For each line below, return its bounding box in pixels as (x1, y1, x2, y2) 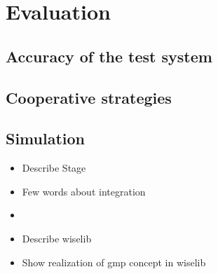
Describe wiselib (22, 231, 92, 245)
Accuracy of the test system (6, 45, 212, 67)
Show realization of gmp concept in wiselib (22, 254, 206, 269)
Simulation (6, 128, 86, 149)
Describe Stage (22, 160, 86, 175)
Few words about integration (22, 184, 146, 198)
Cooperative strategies (6, 86, 172, 108)
